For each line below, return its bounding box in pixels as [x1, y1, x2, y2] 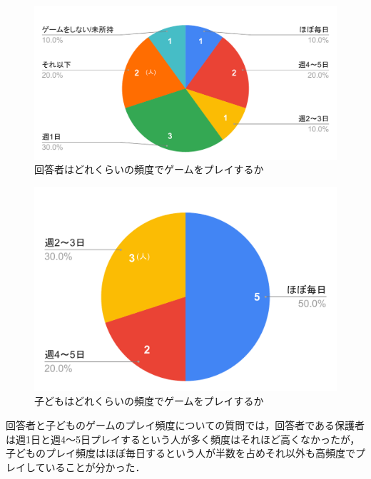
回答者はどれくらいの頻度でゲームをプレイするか [34, 162, 264, 177]
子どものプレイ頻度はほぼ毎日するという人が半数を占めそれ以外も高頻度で [6, 445, 355, 460]
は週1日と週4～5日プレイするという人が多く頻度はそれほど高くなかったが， [6, 431, 360, 446]
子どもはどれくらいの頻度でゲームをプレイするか [34, 393, 264, 408]
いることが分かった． [45, 459, 146, 474]
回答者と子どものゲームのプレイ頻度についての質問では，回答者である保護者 [6, 418, 365, 433]
